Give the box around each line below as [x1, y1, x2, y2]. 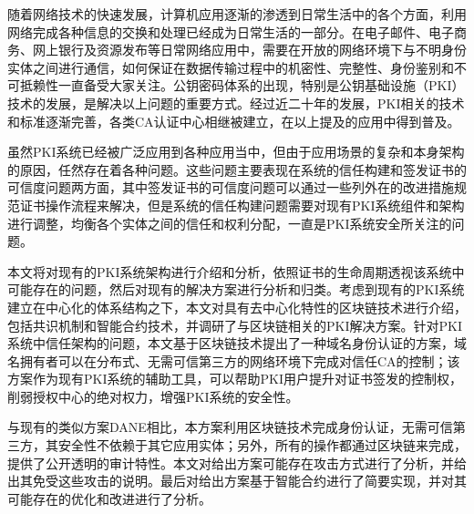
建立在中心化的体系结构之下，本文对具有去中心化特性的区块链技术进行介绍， [7, 297, 467, 316]
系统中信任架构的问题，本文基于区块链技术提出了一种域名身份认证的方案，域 [7, 334, 467, 353]
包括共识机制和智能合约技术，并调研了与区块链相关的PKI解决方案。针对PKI [7, 315, 462, 334]
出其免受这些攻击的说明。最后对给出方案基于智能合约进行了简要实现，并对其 [7, 471, 467, 490]
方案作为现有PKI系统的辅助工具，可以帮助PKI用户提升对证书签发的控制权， [7, 369, 462, 388]
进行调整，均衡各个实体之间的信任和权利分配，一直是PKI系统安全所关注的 [7, 213, 452, 232]
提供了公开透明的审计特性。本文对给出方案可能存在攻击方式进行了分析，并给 [7, 453, 467, 472]
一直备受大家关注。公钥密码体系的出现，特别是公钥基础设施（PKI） [57, 76, 465, 95]
